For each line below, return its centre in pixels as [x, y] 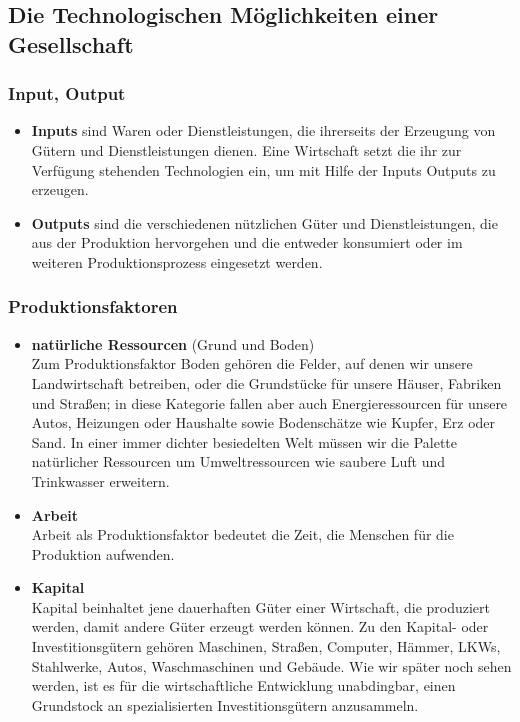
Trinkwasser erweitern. [100, 480]
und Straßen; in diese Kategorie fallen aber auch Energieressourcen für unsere [269, 402]
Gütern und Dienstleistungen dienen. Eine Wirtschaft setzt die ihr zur [246, 149]
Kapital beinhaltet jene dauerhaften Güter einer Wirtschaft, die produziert [261, 606]
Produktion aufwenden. [103, 553]
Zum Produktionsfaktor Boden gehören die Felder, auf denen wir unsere [252, 363]
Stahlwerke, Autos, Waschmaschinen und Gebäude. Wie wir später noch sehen [271, 665]
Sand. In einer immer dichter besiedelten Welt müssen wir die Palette [244, 441]
